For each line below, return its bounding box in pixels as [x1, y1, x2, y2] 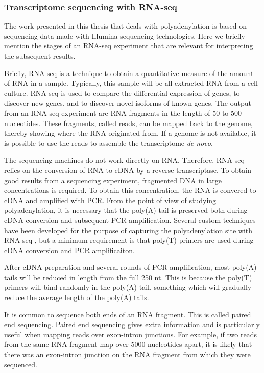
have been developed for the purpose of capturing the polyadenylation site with [4, 225, 253, 235]
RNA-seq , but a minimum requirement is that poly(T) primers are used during [4, 235, 254, 245]
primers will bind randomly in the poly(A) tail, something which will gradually [4, 282, 252, 292]
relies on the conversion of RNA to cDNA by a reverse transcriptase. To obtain [4, 164, 251, 175]
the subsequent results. [4, 51, 76, 61]
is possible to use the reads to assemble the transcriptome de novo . [4, 137, 213, 148]
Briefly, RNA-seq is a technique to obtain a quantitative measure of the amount [4, 67, 254, 78]
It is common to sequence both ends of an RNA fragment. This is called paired [4, 309, 251, 319]
